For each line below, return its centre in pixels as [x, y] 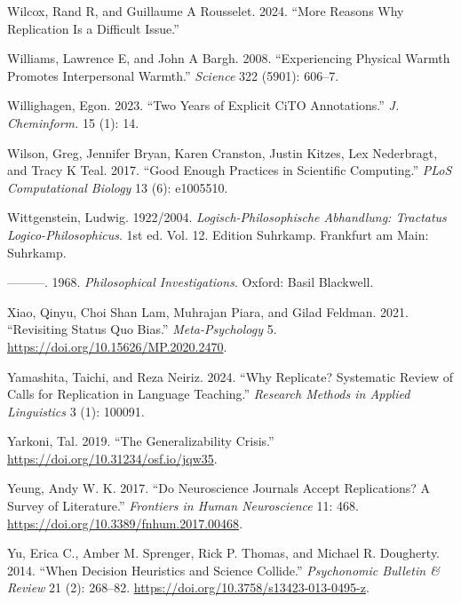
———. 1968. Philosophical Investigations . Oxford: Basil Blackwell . [191, 282]
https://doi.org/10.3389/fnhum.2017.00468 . [125, 523]
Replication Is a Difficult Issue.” [93, 28]
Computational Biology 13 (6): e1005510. [118, 187]
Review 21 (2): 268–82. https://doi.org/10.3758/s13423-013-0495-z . [188, 587]
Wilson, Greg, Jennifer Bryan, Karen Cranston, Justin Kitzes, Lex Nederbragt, [223, 152]
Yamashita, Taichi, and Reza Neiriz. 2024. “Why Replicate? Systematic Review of [230, 376]
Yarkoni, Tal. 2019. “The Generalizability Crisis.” [141, 441]
